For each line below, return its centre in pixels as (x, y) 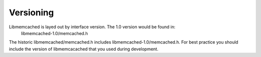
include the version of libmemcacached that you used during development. (84, 49)
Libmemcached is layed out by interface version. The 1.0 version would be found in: (92, 27)
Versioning (31, 12)
